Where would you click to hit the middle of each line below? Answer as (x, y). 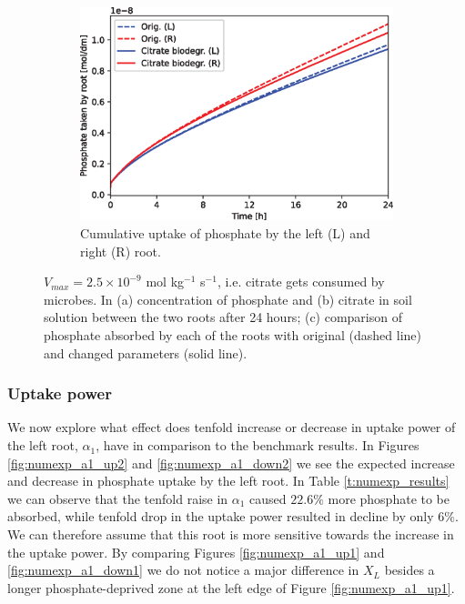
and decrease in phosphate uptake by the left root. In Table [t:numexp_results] (228, 481)
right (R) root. (121, 251)
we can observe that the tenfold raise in (118, 498)
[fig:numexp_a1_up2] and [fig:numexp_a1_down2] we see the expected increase (231, 463)
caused (268, 498)
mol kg (165, 282)
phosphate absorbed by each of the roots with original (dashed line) (233, 335)
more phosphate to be (389, 498)
